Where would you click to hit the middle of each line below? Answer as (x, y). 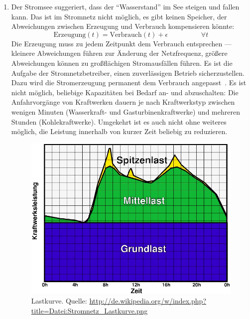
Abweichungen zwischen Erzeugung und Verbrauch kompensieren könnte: (123, 26)
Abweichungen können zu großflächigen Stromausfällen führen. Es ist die (122, 63)
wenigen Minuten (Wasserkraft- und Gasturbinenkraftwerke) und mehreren (125, 111)
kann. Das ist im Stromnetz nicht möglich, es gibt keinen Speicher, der (119, 16)
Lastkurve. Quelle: (59, 301)
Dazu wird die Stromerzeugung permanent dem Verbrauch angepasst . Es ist (129, 82)
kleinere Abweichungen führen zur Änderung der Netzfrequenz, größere (119, 53)
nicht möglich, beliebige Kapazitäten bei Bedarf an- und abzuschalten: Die (125, 92)
